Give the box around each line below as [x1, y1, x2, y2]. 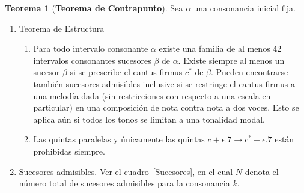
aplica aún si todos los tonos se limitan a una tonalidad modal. [33, 112, 265, 125]
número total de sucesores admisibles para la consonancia [19, 177, 230, 189]
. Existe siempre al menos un [178, 54, 285, 66]
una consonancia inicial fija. [193, 2, 296, 14]
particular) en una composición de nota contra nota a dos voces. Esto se [33, 101, 299, 114]
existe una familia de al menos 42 [159, 42, 282, 55]
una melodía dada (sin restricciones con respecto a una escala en [33, 89, 271, 102]
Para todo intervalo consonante [33, 42, 148, 55]
